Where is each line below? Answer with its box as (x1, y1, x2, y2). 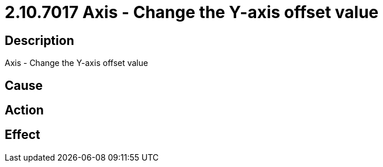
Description (5, 33, 74, 48)
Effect (5, 127, 40, 142)
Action (5, 103, 44, 118)
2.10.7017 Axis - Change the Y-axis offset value (5, 2, 379, 22)
